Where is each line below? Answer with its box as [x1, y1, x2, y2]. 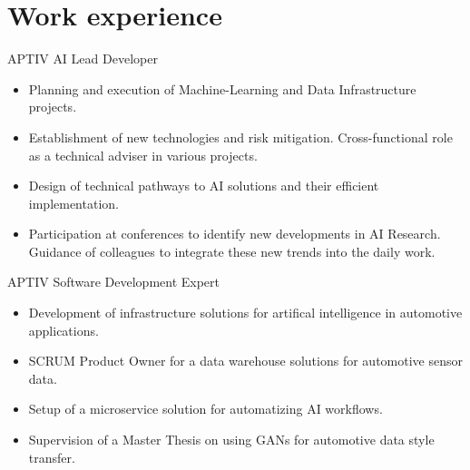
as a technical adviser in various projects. [28, 145, 258, 164]
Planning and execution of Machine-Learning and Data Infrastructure [28, 79, 416, 98]
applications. [28, 320, 99, 339]
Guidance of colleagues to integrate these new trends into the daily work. [28, 241, 436, 260]
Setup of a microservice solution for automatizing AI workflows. [28, 399, 383, 418]
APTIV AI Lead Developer [7, 49, 158, 68]
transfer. [28, 447, 75, 466]
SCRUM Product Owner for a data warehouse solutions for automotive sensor [28, 351, 463, 370]
